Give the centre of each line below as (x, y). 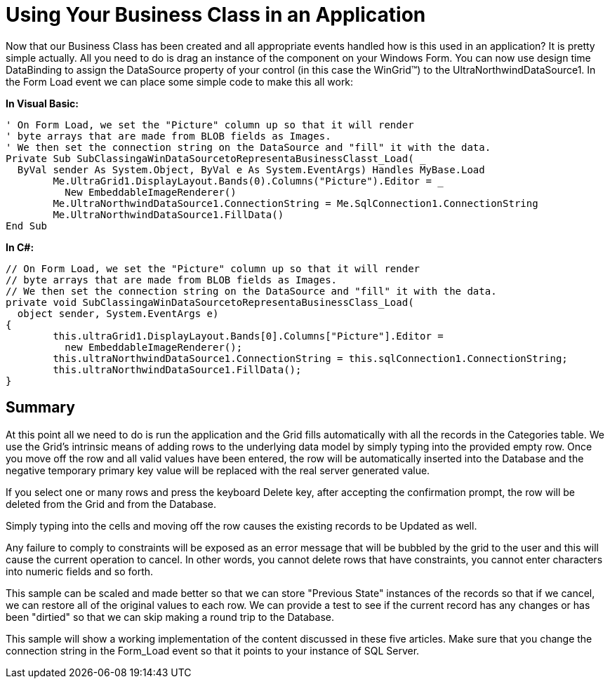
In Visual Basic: (42, 103)
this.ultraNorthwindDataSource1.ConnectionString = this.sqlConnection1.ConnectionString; (310, 358)
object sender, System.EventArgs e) (118, 313)
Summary (40, 408)
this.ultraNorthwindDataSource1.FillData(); (177, 369)
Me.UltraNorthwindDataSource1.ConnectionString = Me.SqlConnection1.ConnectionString (296, 203)
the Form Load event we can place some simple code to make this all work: (180, 81)
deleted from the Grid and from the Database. (111, 504)
